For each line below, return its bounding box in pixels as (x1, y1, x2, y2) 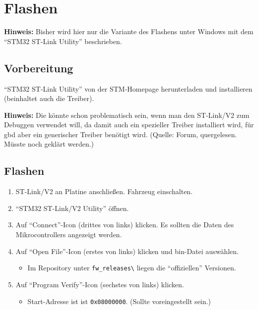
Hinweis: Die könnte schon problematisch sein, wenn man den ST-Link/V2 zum (4, 109, 250, 120)
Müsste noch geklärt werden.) (4, 139, 94, 149)
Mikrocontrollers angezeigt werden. (15, 229, 122, 240)
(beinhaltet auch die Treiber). (4, 93, 94, 103)
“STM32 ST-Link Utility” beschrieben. (4, 36, 122, 46)
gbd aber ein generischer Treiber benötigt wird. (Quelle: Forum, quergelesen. (4, 129, 237, 139)
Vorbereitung (4, 60, 73, 75)
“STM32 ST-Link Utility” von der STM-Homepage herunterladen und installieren (4, 83, 253, 94)
